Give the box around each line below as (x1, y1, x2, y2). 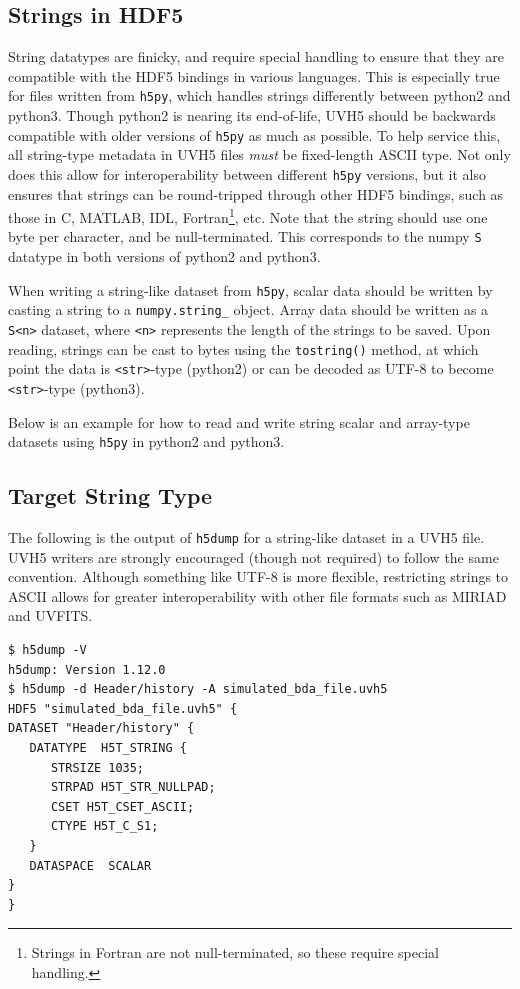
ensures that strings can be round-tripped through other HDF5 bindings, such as (8, 183, 504, 204)
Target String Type (8, 480, 213, 511)
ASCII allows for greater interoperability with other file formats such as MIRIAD (8, 585, 507, 606)
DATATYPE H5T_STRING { (29, 741, 187, 756)
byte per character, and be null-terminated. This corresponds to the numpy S (8, 226, 482, 247)
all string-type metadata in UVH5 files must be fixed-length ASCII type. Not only (8, 144, 511, 165)
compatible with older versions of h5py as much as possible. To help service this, (8, 124, 501, 145)
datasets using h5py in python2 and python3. (8, 431, 285, 452)
